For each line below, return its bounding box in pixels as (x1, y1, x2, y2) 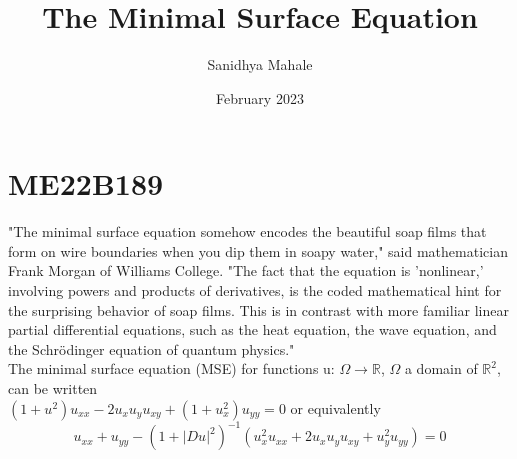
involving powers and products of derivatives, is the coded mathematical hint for (8, 280, 502, 301)
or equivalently (290, 397, 381, 418)
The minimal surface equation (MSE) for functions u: (8, 358, 335, 379)
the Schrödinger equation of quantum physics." (8, 338, 295, 359)
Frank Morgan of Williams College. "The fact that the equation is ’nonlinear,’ (8, 260, 484, 281)
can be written (8, 378, 98, 398)
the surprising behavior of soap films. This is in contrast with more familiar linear (8, 299, 509, 320)
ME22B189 (8, 163, 164, 204)
